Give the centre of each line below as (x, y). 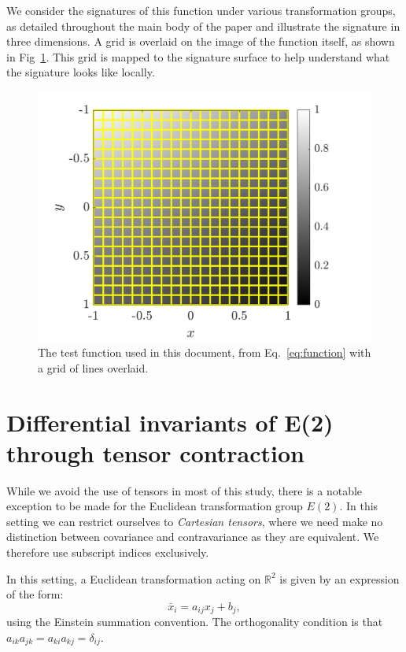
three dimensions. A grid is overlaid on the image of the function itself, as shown (201, 41)
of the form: (35, 594)
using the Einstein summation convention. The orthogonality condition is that (195, 622)
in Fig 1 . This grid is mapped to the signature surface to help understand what (198, 56)
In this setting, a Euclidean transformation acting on (134, 578)
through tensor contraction (155, 452)
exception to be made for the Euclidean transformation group (155, 506)
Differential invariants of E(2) (170, 422)
